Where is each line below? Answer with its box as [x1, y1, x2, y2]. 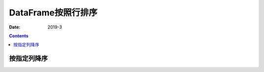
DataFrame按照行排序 [9, 7, 98, 18]
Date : [9, 24, 21, 30]
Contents [9, 33, 29, 39]
